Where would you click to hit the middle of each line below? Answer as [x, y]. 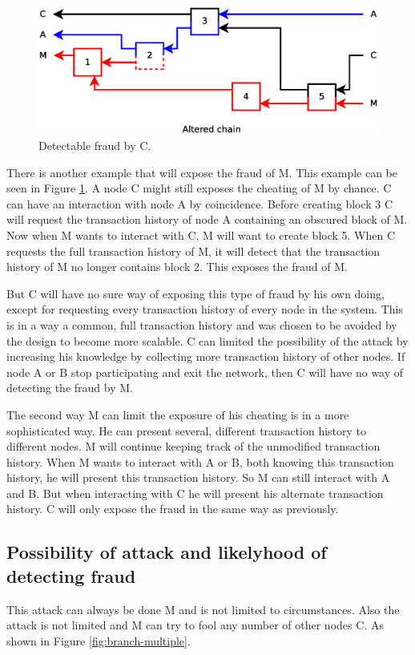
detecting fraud [71, 575]
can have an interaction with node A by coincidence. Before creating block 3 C [200, 203]
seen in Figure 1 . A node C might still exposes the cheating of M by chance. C [199, 188]
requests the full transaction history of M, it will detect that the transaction [193, 251]
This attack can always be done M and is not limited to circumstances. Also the [203, 609]
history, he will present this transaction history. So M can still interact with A [198, 477]
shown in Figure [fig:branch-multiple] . [99, 640]
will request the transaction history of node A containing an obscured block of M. [207, 219]
